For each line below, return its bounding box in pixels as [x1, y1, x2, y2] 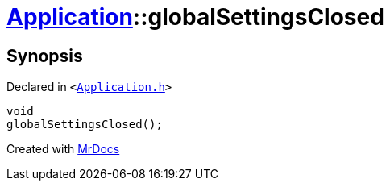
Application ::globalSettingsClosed [6, 3, 384, 31]
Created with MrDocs [6, 142, 120, 156]
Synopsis [6, 45, 83, 66]
